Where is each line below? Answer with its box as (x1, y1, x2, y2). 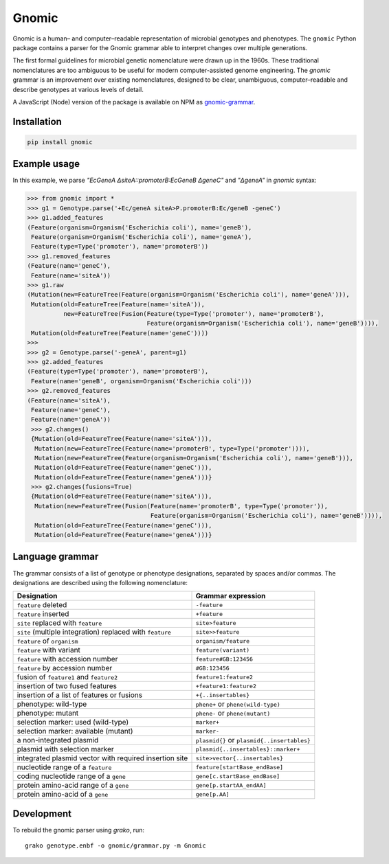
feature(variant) (195, 646, 250, 654)
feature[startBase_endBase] (195, 763, 284, 771)
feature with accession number (16, 655, 118, 664)
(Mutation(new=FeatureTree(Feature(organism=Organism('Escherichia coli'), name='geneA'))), (27, 291, 350, 299)
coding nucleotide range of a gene (16, 771, 126, 781)
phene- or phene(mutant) (195, 708, 271, 718)
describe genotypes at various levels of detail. (12, 85, 144, 93)
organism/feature (195, 637, 250, 645)
